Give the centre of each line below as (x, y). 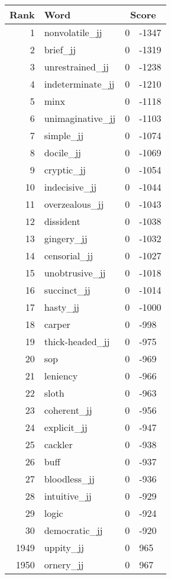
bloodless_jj (69, 479)
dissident (62, 221)
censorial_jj (69, 255)
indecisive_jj (70, 187)
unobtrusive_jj (75, 273)
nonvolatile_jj (73, 32)
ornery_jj (64, 564)
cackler (58, 444)
